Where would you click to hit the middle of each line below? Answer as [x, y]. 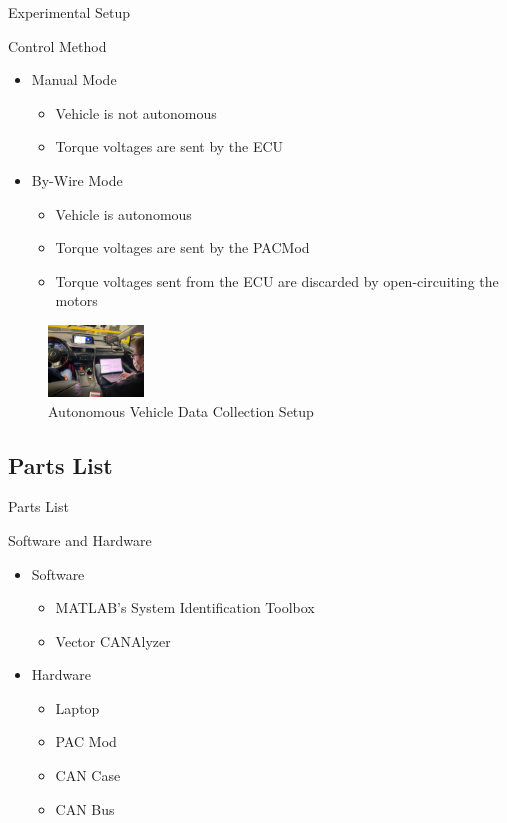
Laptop [77, 707]
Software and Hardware [80, 539]
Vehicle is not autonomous [136, 112]
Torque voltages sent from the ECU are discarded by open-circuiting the [277, 280]
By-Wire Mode [77, 179]
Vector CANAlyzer [113, 640]
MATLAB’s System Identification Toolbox [185, 607]
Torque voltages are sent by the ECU [169, 146]
